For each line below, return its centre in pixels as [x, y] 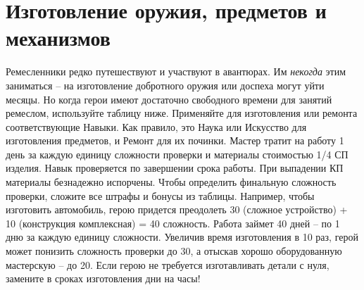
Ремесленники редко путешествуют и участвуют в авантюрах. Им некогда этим [176, 71]
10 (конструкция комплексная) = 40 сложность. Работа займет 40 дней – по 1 [173, 223]
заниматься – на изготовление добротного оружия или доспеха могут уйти [165, 85]
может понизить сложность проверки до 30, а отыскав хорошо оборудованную [174, 251]
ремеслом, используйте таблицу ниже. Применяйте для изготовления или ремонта [182, 113]
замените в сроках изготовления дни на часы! [103, 278]
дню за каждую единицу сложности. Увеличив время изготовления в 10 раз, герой [182, 237]
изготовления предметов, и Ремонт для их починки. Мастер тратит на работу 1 [175, 140]
